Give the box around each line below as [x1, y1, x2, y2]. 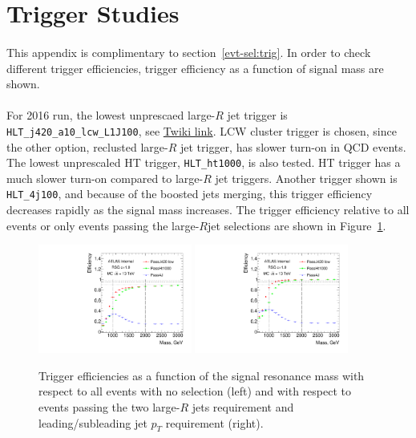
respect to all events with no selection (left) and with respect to [38, 383, 352, 399]
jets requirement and [192, 398, 294, 415]
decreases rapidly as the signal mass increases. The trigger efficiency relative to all [6, 201, 410, 218]
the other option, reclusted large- [6, 138, 168, 155]
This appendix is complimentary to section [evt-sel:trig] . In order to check [6, 43, 371, 60]
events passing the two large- [38, 398, 180, 415]
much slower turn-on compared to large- [6, 169, 204, 186]
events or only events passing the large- [6, 217, 200, 233]
